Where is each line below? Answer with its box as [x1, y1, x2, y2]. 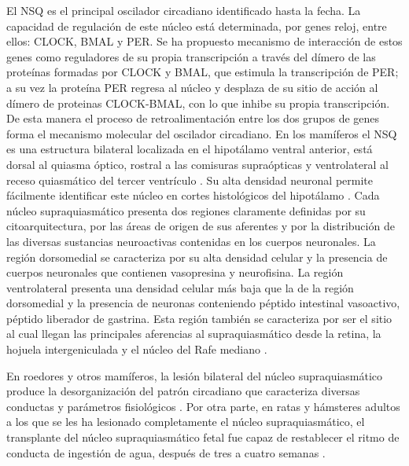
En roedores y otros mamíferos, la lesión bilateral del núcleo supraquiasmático [6, 367, 383, 383]
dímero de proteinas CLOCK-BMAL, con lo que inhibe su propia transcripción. [6, 94, 390, 111]
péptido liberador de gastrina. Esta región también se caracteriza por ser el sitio [6, 310, 392, 326]
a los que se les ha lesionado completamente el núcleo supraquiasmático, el [6, 413, 365, 430]
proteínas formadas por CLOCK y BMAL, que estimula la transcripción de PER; [6, 64, 399, 80]
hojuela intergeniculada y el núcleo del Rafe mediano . [6, 341, 267, 358]
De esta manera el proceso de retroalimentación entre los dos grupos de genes [6, 110, 380, 127]
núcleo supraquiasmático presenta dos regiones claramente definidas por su [6, 202, 366, 218]
